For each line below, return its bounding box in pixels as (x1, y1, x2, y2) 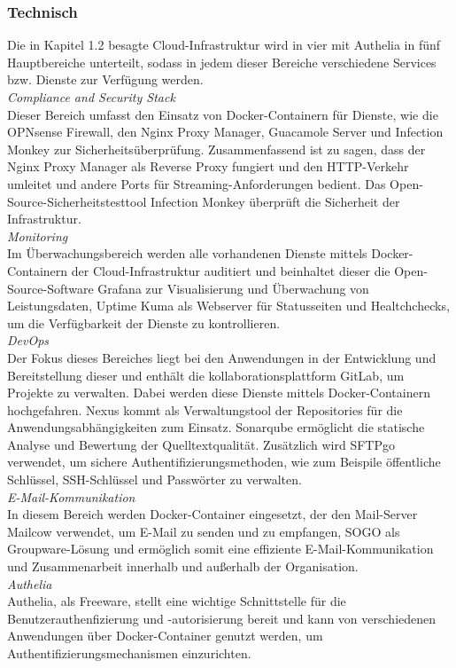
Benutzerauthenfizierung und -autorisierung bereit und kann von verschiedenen (7, 609, 437, 627)
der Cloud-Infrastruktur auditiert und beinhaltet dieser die (71, 261, 390, 279)
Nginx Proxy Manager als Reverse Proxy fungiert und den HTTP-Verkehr (7, 157, 409, 176)
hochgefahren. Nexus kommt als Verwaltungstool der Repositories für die (7, 400, 403, 419)
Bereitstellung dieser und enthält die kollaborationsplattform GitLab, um (7, 365, 405, 384)
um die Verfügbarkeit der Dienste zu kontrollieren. (7, 313, 281, 332)
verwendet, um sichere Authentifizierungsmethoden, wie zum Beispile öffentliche (7, 452, 441, 471)
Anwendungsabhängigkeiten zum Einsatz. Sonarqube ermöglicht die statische (7, 418, 425, 436)
